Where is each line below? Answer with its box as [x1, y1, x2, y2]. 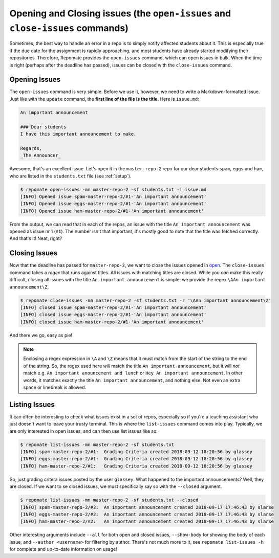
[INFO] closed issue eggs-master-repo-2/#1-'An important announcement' [20, 312, 207, 318]
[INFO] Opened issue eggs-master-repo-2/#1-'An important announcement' [20, 201, 207, 207]
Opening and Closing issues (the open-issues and [9, 8, 231, 19]
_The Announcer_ [20, 152, 61, 159]
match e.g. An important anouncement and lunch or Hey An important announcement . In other [23, 370, 243, 376]
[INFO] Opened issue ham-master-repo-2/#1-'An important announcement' [20, 208, 204, 214]
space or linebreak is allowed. [23, 384, 87, 390]
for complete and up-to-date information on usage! [9, 546, 117, 552]
